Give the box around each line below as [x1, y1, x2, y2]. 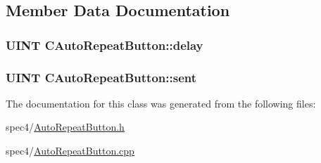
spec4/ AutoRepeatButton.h [6, 119, 125, 134]
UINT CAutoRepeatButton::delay [6, 36, 203, 53]
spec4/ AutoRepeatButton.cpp [6, 143, 134, 158]
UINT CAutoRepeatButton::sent [6, 68, 196, 86]
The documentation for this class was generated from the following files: [6, 96, 316, 110]
